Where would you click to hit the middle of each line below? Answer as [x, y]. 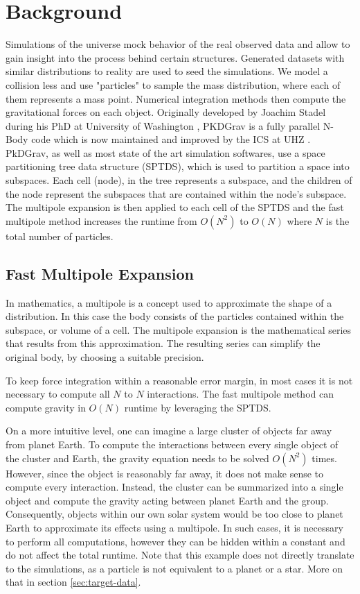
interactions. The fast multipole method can [240, 394]
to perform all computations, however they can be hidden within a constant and [175, 541]
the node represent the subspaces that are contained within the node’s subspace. [176, 193]
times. [324, 458]
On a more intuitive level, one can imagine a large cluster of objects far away [169, 431]
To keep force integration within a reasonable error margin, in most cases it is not [179, 380]
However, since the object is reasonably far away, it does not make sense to [165, 473]
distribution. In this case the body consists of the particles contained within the [175, 316]
